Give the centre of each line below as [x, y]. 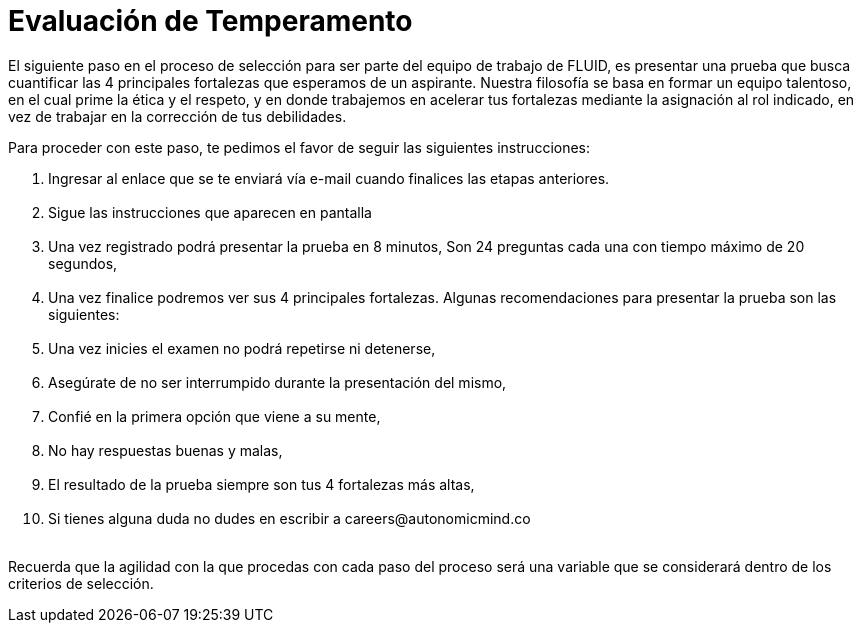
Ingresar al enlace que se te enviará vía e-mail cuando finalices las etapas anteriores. [329, 178]
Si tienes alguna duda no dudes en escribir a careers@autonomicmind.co [289, 518]
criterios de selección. [81, 583]
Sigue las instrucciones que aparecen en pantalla [210, 212]
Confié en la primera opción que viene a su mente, [214, 416]
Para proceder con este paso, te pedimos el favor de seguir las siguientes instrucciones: [299, 147]
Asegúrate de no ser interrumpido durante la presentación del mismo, [277, 382]
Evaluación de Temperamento [210, 21]
